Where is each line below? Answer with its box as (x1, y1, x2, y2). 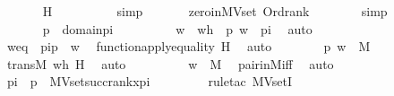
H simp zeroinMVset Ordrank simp (42, 2, 388, 20)
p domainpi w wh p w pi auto (42, 19, 313, 38)
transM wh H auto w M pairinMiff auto (6, 54, 334, 73)
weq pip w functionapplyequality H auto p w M (6, 37, 371, 56)
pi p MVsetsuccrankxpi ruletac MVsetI (6, 72, 293, 91)
